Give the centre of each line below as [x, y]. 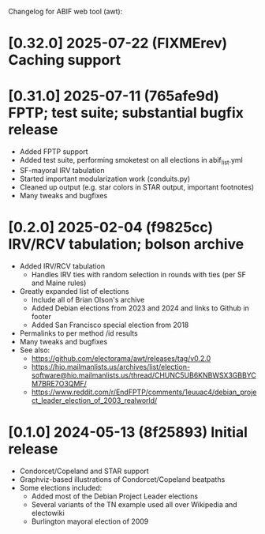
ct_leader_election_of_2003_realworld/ [94, 400]
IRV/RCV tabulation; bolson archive [126, 244]
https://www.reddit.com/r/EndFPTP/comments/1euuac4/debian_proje [144, 392]
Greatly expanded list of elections [74, 291]
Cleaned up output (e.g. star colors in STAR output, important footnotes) [137, 187]
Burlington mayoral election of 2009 [90, 521]
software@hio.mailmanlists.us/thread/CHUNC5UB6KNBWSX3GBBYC [144, 375]
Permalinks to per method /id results [78, 333]
